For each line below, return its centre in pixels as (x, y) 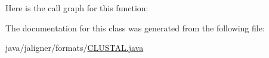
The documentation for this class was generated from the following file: (135, 28)
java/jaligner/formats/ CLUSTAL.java (75, 48)
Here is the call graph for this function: (77, 8)
